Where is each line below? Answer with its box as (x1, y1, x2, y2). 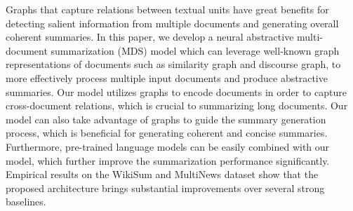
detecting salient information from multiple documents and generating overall (6, 15, 339, 30)
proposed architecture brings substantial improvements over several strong (6, 180, 325, 195)
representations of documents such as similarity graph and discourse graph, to (6, 57, 341, 72)
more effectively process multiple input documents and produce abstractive (6, 70, 328, 85)
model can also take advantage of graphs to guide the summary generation (6, 111, 326, 126)
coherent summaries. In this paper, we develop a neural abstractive (6, 29, 294, 44)
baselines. (6, 194, 46, 209)
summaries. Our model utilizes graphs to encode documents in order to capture (6, 84, 347, 99)
